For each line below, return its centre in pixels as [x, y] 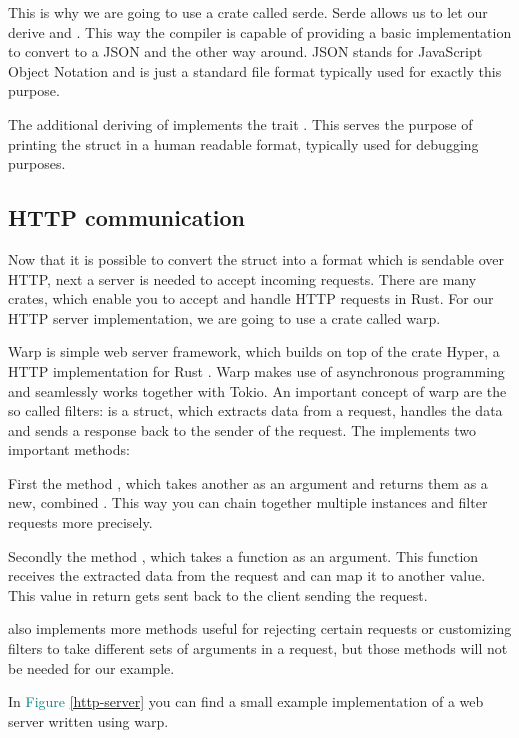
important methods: [69, 449]
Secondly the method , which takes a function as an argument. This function [243, 555]
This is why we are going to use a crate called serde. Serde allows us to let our [248, 12]
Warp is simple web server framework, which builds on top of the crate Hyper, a [254, 351]
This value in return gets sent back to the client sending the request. [218, 594]
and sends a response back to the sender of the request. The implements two [242, 429]
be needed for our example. [91, 667]
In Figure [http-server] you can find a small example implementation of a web [246, 701]
